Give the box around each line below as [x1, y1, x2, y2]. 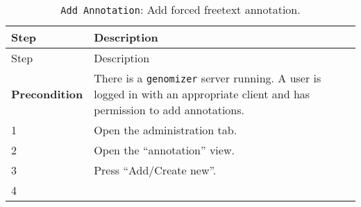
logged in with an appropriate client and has [94, 86, 310, 102]
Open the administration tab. [94, 122, 237, 138]
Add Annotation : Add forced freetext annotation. [60, 1, 301, 17]
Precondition [11, 86, 83, 102]
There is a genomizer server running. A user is [94, 70, 321, 86]
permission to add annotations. [94, 102, 244, 118]
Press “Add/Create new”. [94, 162, 217, 178]
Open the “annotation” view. [94, 142, 235, 158]
